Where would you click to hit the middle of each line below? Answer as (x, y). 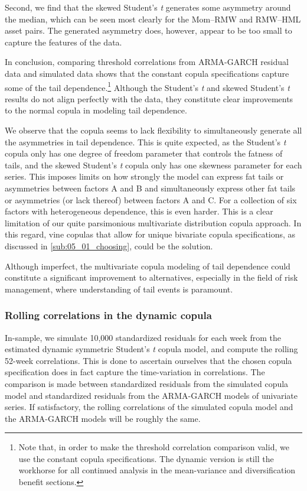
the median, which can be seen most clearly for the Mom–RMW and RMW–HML (153, 19)
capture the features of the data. (63, 42)
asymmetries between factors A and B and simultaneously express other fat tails (150, 188)
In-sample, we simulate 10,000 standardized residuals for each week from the (143, 337)
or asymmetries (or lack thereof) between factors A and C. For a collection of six (151, 199)
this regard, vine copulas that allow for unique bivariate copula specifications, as (150, 234)
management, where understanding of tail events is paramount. (119, 289)
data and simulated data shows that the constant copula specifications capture (147, 73)
